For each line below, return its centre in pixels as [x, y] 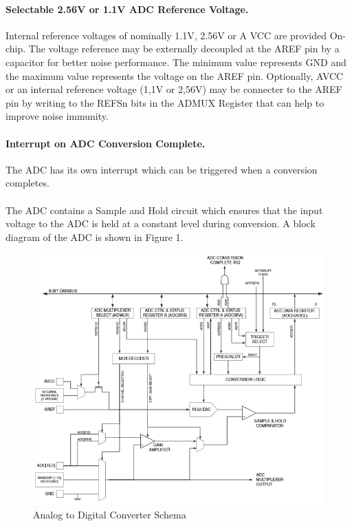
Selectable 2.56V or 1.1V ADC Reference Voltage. [127, 9]
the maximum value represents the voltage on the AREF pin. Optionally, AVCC [175, 75]
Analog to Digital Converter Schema [110, 514]
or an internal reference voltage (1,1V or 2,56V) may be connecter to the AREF [174, 89]
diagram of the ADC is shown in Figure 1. [95, 236]
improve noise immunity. [57, 116]
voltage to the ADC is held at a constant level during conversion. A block [161, 223]
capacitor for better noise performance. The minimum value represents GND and [176, 62]
